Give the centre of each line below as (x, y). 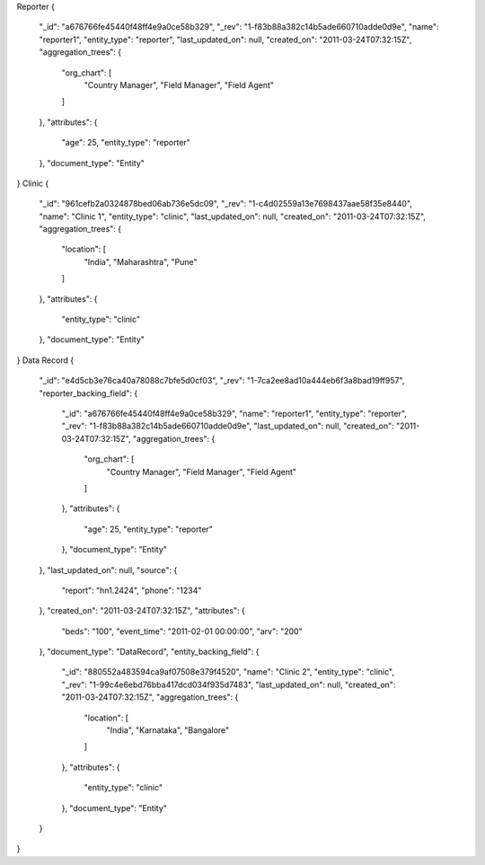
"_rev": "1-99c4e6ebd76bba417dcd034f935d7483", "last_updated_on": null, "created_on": (229, 684)
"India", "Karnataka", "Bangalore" (168, 730)
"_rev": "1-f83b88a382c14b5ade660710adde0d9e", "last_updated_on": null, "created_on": (228, 426)
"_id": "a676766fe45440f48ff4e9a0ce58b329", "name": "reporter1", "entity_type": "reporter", (234, 413)
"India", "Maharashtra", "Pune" (141, 261)
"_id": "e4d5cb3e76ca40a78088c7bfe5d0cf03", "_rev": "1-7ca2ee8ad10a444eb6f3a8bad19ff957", (222, 381)
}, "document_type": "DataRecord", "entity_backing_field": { (149, 652)
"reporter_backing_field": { (88, 393)
